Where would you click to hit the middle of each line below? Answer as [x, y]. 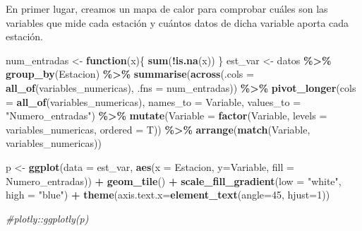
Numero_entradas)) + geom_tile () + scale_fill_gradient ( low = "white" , [174, 180]
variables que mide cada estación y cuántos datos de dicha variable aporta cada [177, 22]
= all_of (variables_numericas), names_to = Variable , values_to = [153, 101]
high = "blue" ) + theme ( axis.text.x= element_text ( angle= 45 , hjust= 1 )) [168, 195]
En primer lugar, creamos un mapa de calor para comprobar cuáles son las [167, 8]
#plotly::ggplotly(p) [47, 218]
